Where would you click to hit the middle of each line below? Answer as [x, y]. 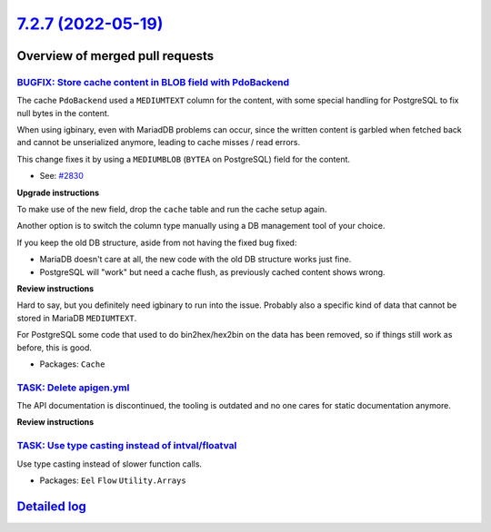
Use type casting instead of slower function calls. [110, 464]
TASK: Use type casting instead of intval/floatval [127, 446]
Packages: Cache [72, 364]
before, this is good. [55, 347]
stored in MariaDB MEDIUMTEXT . [77, 318]
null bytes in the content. [63, 113]
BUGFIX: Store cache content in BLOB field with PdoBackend [153, 82]
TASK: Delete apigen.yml [73, 388]
